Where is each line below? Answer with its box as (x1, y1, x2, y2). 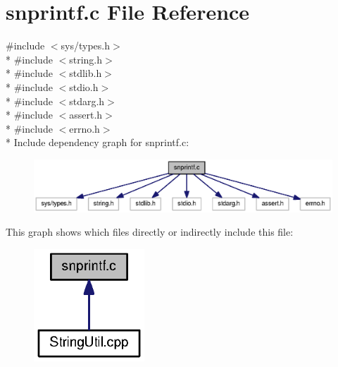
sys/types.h (61, 38, 111, 53)
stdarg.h (69, 93, 105, 108)
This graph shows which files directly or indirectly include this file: (6, 224, 294, 239)
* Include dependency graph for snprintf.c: (6, 135, 189, 150)
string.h (69, 52, 103, 66)
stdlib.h (69, 66, 102, 80)
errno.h (69, 121, 100, 136)
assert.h (69, 107, 103, 122)
